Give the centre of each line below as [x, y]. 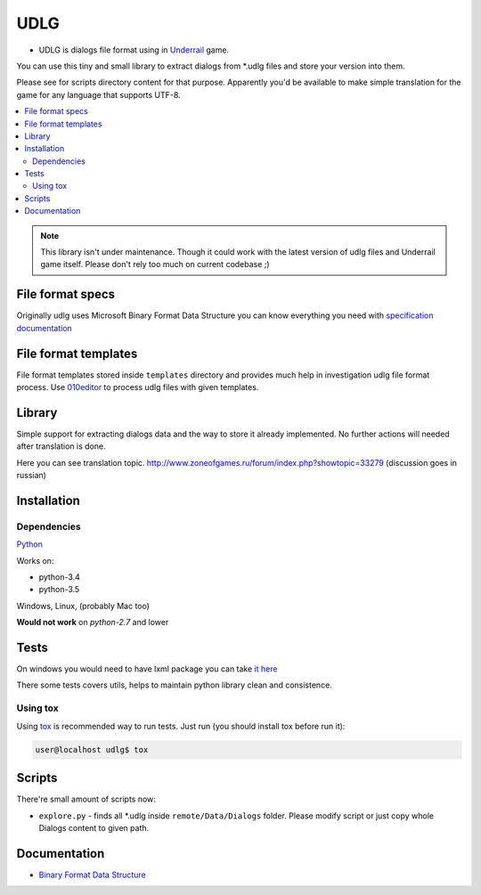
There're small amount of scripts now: [86, 799]
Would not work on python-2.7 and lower [93, 622]
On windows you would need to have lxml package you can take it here [147, 669]
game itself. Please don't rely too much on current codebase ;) [155, 264]
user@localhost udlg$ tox [92, 749]
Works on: [35, 560]
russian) [31, 476]
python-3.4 [59, 577]
